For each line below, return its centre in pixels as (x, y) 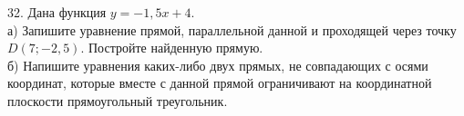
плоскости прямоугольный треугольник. (118, 100)
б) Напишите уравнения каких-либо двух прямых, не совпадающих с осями (218, 65)
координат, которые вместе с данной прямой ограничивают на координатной (220, 83)
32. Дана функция (57, 12)
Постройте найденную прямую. (176, 48)
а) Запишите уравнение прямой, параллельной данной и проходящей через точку (232, 29)
